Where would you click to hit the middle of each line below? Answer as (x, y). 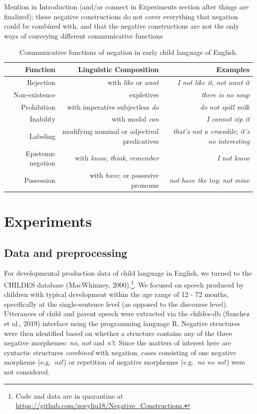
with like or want (133, 82)
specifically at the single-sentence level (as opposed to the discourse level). (116, 304)
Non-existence (35, 94)
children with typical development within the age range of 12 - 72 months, (116, 294)
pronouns (145, 185)
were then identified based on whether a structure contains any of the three (118, 333)
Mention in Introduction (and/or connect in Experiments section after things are (126, 6)
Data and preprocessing (66, 252)
